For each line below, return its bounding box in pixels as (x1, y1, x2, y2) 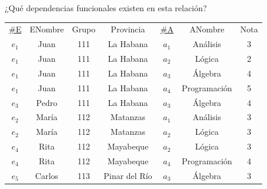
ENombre (30, 23, 64, 35)
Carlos (35, 169, 58, 181)
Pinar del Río (103, 169, 152, 181)
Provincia (110, 23, 145, 35)
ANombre (189, 23, 224, 35)
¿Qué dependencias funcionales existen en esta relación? (5, 2, 207, 14)
